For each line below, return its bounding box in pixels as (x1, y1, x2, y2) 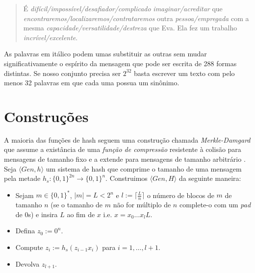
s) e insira (28, 209, 58, 219)
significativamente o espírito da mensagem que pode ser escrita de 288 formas (4, 58, 237, 68)
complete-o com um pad (179, 199, 251, 210)
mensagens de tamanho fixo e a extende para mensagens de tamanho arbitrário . (4, 154, 246, 164)
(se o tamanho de (51, 199, 103, 210)
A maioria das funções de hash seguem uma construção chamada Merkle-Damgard (4, 134, 251, 145)
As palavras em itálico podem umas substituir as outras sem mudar (4, 49, 207, 59)
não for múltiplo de (113, 199, 171, 210)
